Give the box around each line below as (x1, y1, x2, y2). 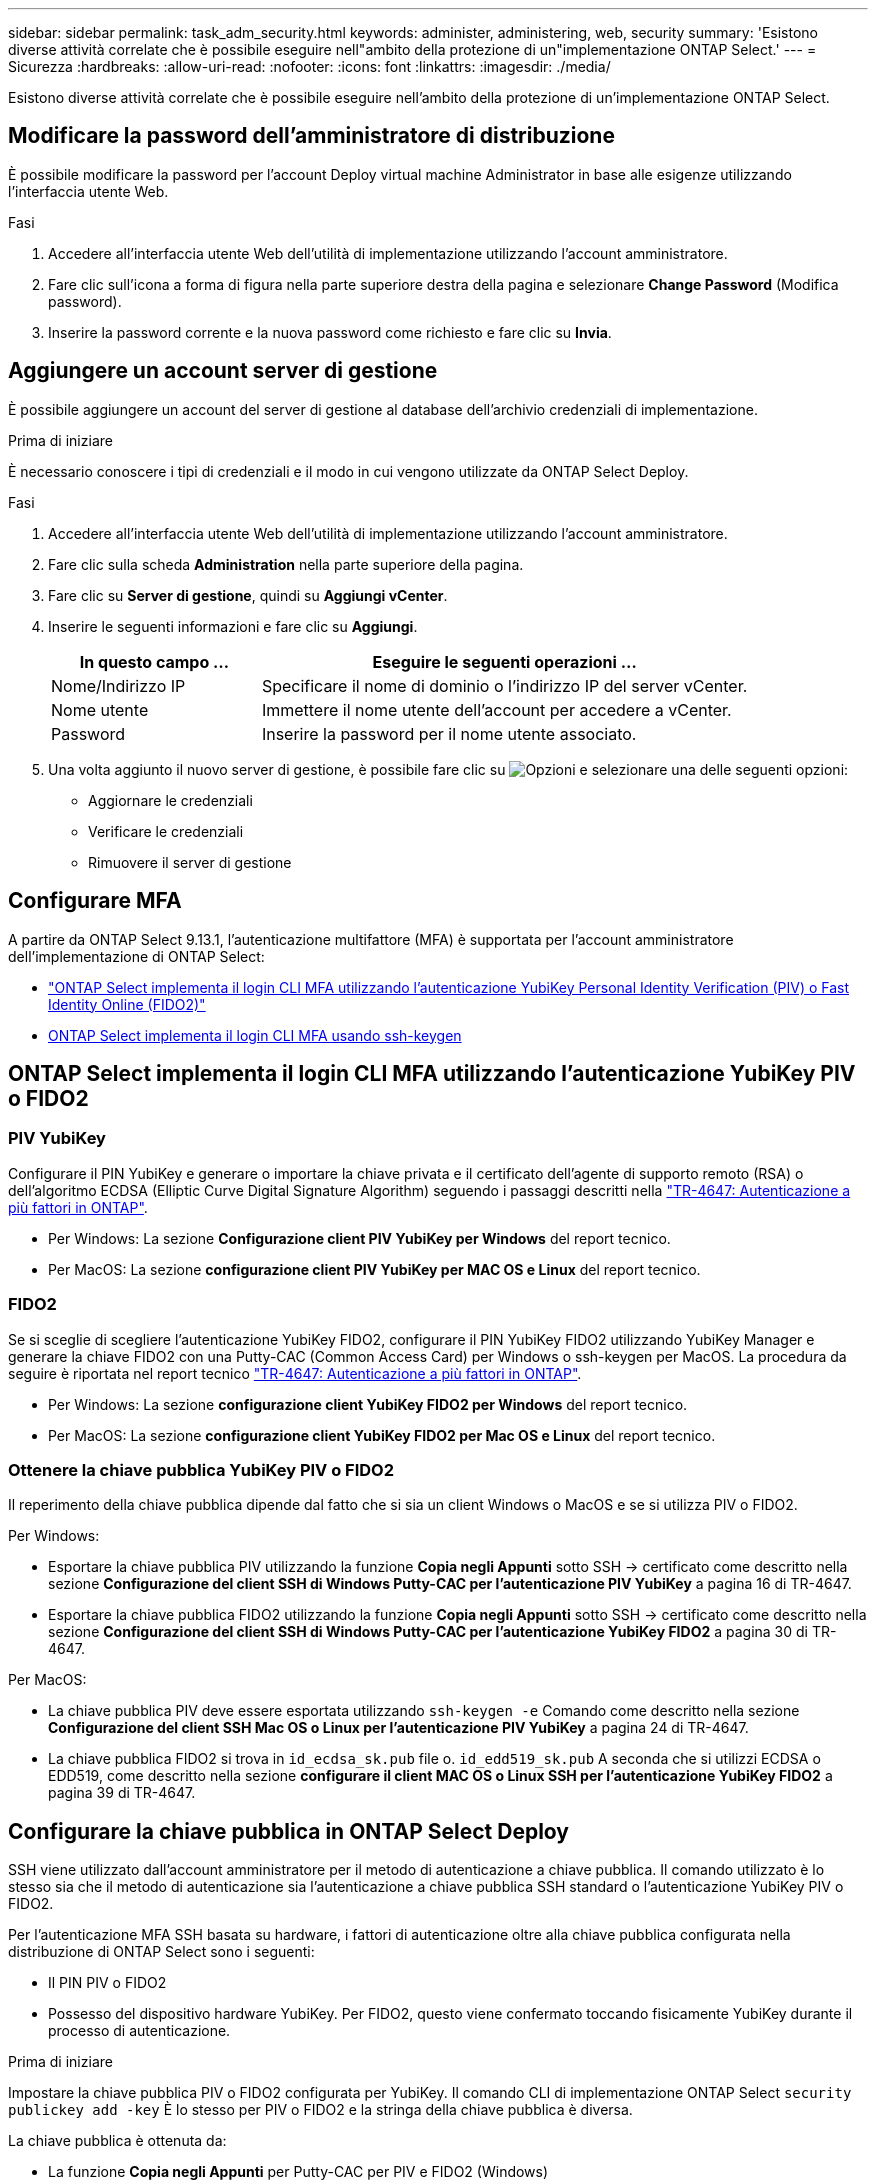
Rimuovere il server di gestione (88, 853, 292, 871)
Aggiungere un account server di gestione (8, 358, 438, 384)
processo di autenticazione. (48, 2022, 231, 2040)
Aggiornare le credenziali (88, 791, 253, 809)
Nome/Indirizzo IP (51, 675, 186, 696)
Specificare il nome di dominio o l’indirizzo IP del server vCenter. (261, 675, 748, 696)
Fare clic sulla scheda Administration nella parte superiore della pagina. (48, 555, 524, 573)
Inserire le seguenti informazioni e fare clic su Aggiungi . (48, 617, 418, 635)
